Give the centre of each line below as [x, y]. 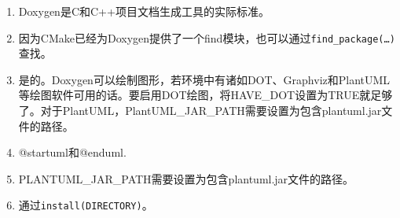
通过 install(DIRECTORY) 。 [86, 205]
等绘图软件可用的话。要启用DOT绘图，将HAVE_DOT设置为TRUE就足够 [206, 95]
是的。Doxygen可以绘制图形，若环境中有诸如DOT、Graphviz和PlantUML [204, 79]
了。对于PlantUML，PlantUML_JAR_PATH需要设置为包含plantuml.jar [200, 111]
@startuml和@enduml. [72, 152]
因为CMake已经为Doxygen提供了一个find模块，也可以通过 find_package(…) [207, 37]
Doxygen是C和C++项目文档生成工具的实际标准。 [144, 11]
